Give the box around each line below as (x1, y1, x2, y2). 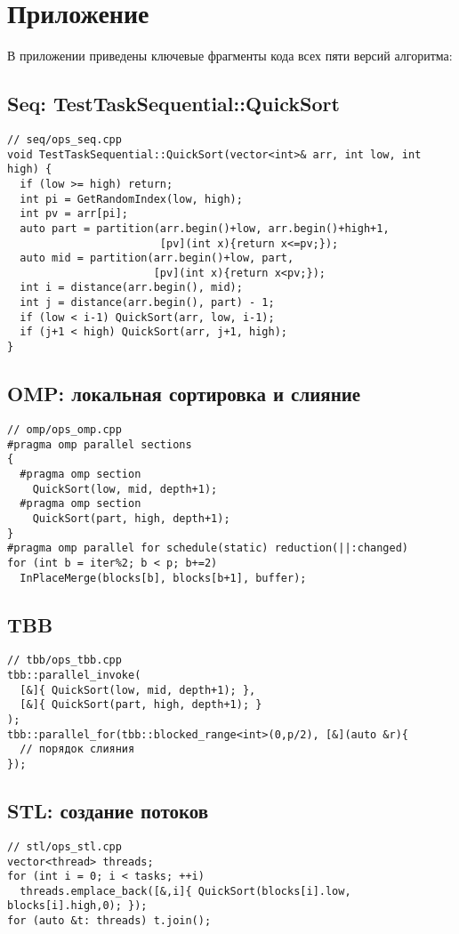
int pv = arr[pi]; (20, 207, 129, 221)
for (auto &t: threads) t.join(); (7, 914, 212, 928)
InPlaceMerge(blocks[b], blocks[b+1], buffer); (20, 571, 307, 584)
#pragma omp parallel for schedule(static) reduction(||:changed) (7, 542, 409, 555)
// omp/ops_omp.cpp (7, 423, 122, 436)
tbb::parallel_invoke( (7, 669, 141, 682)
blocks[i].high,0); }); (7, 899, 148, 913)
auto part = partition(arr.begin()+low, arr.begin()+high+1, (20, 221, 390, 235)
